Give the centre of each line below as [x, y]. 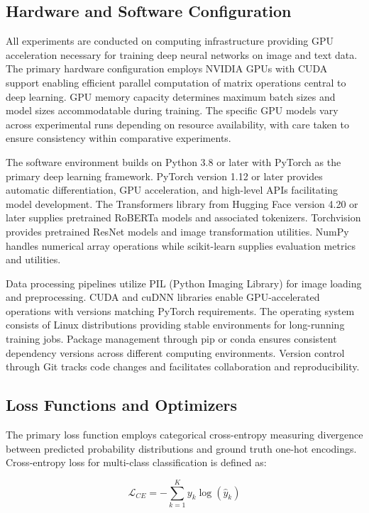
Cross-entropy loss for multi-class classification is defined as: [136, 462]
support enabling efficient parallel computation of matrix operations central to [176, 82]
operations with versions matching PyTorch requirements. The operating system [180, 310]
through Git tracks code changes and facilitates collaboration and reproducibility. [183, 366]
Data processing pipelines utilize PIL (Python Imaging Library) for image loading [184, 283]
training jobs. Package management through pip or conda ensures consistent [171, 339]
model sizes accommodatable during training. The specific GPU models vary [172, 110]
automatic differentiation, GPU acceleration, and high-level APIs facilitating [172, 190]
